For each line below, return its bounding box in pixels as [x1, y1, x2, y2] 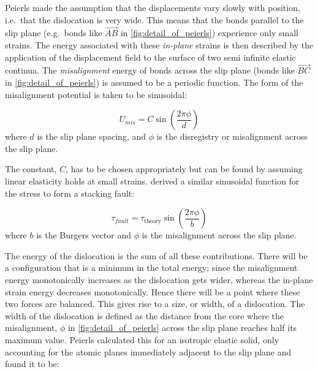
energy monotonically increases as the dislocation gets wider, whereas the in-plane [5, 273, 313, 286]
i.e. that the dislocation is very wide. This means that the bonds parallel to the [5, 13, 304, 26]
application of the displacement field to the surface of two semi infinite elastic [5, 50, 296, 63]
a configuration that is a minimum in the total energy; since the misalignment [5, 261, 298, 274]
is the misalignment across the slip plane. [142, 229, 297, 241]
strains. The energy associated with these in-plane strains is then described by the [5, 39, 314, 51]
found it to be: [5, 357, 59, 370]
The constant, [5, 162, 57, 175]
